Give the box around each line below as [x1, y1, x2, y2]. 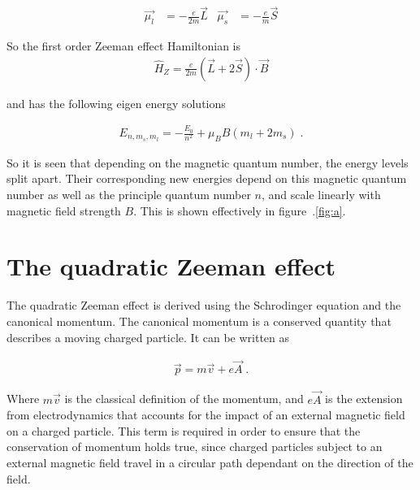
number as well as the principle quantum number [6, 186, 251, 203]
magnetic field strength [6, 202, 121, 219]
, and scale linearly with [261, 186, 381, 203]
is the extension [325, 390, 403, 407]
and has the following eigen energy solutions [6, 94, 226, 111]
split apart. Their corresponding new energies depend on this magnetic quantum [6, 170, 407, 187]
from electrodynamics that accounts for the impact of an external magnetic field [6, 406, 405, 423]
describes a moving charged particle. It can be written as [6, 328, 290, 345]
